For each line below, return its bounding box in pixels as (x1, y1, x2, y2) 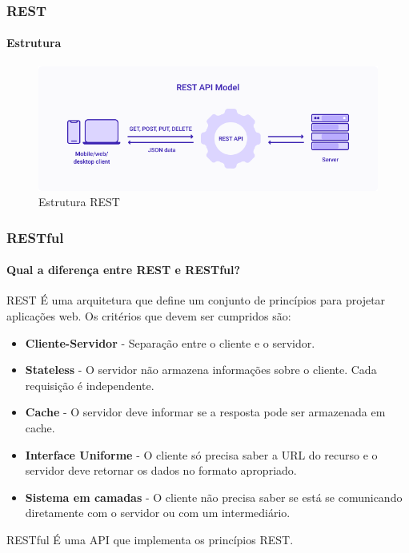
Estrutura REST (38, 193, 120, 210)
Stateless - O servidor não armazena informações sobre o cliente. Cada (25, 361, 377, 378)
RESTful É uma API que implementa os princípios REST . (6, 531, 294, 547)
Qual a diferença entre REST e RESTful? (6, 261, 241, 278)
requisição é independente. (25, 376, 154, 393)
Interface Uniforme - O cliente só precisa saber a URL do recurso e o (25, 446, 378, 463)
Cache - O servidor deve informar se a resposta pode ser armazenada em (25, 404, 386, 420)
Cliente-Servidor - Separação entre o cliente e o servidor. (25, 334, 315, 351)
